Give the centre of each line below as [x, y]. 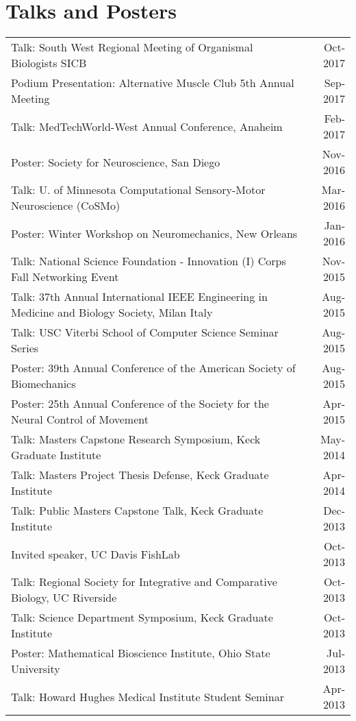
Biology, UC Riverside [64, 598]
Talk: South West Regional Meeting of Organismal [132, 47]
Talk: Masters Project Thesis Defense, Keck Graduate [140, 475]
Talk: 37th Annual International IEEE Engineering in [139, 297]
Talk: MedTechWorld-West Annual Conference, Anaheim [147, 126]
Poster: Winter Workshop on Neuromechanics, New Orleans [154, 233]
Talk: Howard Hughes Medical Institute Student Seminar [148, 696]
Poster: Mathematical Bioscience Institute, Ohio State [141, 653]
